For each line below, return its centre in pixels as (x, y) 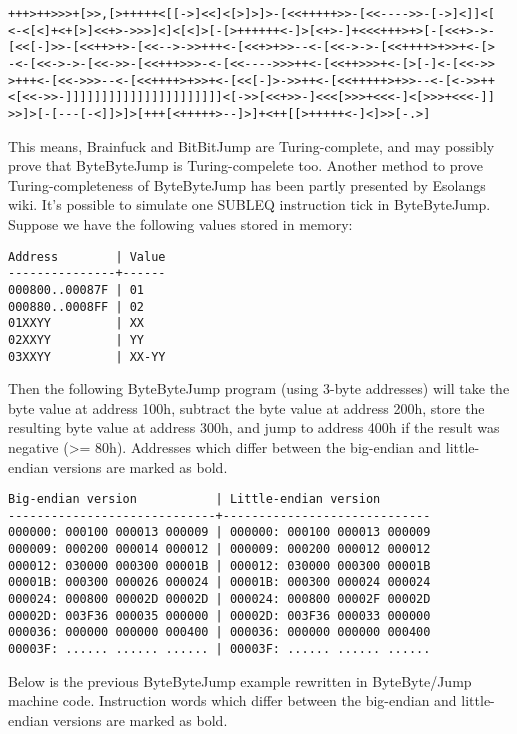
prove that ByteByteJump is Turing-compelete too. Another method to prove (245, 165)
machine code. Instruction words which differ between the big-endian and (232, 700)
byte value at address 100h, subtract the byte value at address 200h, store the (246, 407)
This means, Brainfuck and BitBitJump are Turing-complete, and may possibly (251, 145)
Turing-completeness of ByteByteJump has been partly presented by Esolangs (247, 184)
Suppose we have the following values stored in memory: (180, 223)
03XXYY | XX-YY (87, 356)
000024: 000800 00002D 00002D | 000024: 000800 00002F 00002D (219, 599)
